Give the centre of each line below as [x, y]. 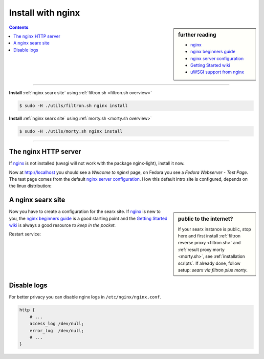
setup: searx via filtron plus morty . [213, 270]
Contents [19, 27]
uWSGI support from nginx [217, 72]
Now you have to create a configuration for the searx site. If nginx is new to [85, 211]
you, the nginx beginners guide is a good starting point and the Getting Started [88, 218]
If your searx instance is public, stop [215, 229]
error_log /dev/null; [57, 330]
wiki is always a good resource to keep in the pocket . [62, 225]
